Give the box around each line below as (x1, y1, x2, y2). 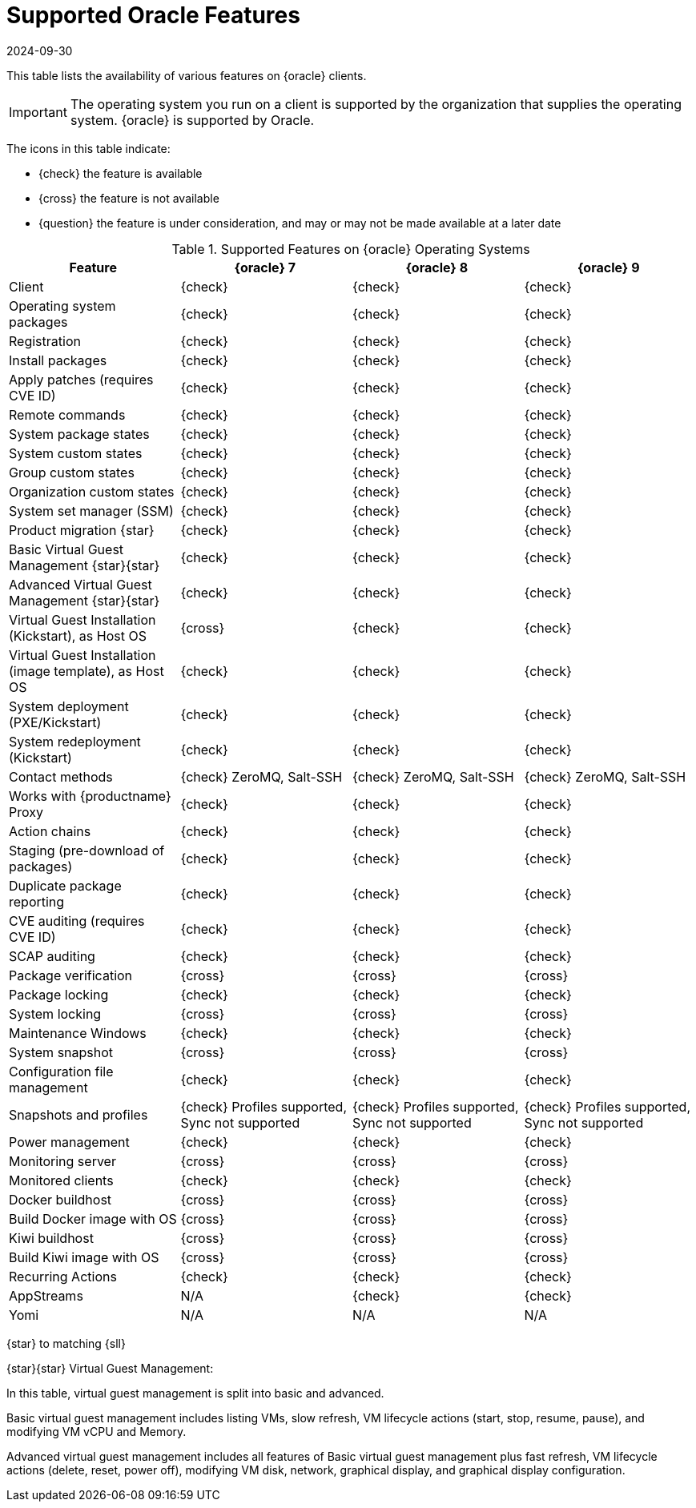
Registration (9, 332, 81, 349)
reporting (9, 893, 65, 910)
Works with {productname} (9, 787, 171, 804)
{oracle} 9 (577, 259, 640, 275)
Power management (9, 1133, 130, 1150)
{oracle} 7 (234, 259, 296, 275)
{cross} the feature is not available (38, 191, 219, 205)
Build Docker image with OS (9, 1210, 177, 1227)
